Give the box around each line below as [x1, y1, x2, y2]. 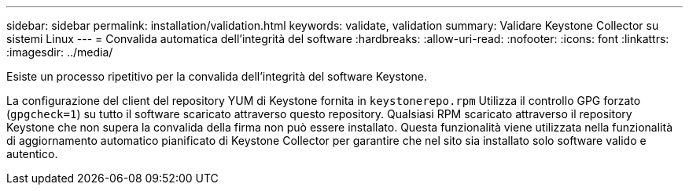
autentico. [6, 147, 58, 160]
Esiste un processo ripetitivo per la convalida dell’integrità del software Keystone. [6, 70, 428, 83]
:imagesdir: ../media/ [6, 45, 113, 59]
